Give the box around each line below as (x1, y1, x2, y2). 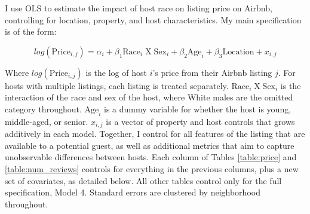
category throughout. (5, 102, 82, 115)
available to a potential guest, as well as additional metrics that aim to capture (5, 139, 294, 151)
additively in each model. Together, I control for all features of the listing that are (5, 127, 305, 140)
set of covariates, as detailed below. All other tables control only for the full (5, 174, 282, 187)
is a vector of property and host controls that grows (106, 115, 295, 127)
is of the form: (5, 25, 57, 38)
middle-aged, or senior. (5, 115, 88, 127)
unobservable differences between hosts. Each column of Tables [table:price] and (5, 151, 297, 163)
